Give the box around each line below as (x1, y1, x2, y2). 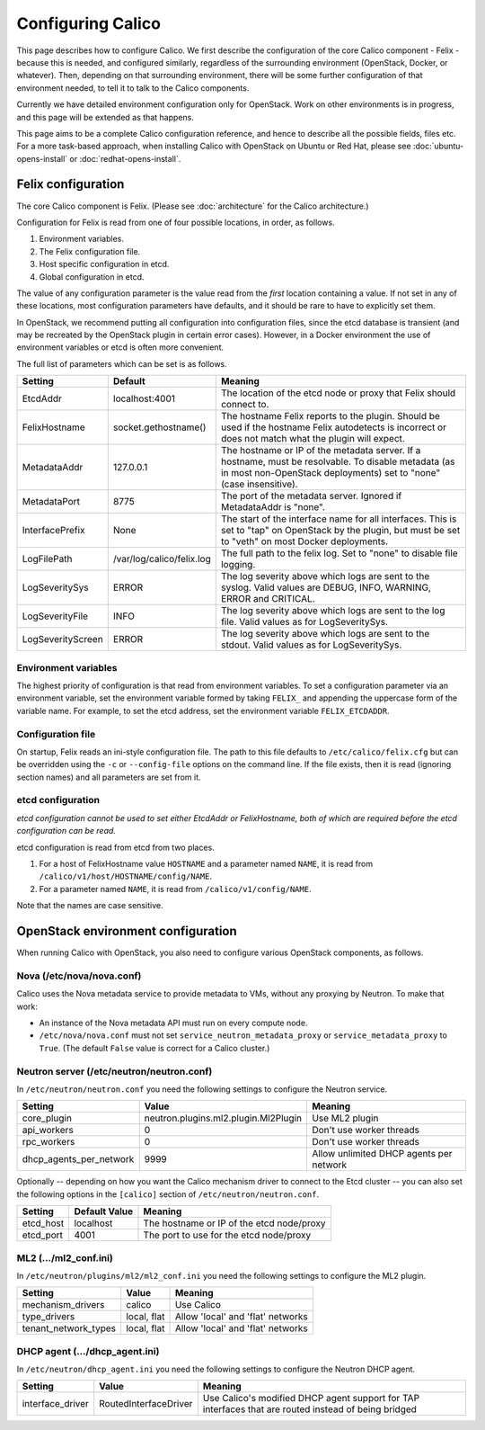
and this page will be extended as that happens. (16, 112, 195, 122)
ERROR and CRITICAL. (220, 593, 315, 605)
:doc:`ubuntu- (413, 140, 464, 152)
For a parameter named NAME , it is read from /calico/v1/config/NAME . (39, 883, 312, 894)
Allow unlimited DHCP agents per (311, 1148, 453, 1160)
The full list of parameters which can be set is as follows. (16, 358, 228, 369)
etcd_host (22, 1217, 65, 1229)
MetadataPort (22, 496, 81, 508)
